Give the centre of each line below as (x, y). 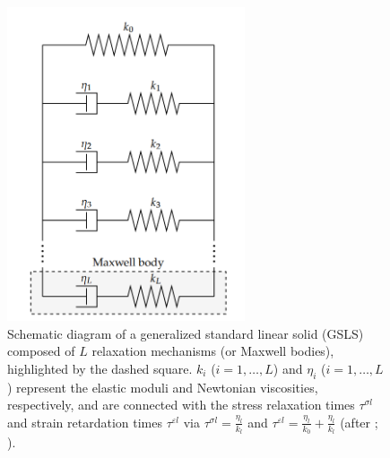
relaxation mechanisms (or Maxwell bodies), (213, 351)
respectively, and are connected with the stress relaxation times (181, 405)
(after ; (359, 422)
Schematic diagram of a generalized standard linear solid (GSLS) (186, 333)
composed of (41, 351)
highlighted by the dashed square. (100, 368)
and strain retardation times (85, 422)
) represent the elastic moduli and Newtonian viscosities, (163, 387)
